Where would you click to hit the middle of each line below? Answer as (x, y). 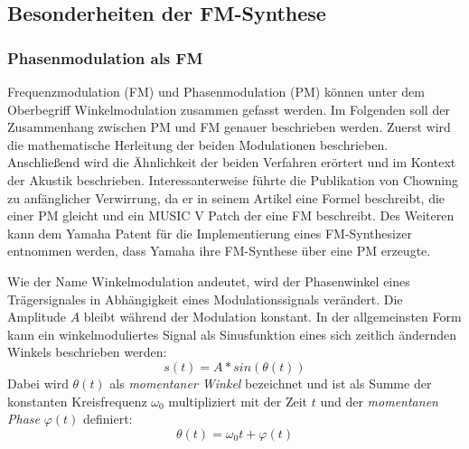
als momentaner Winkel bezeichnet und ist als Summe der (271, 383)
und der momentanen (379, 401)
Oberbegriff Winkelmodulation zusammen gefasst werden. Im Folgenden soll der (229, 109)
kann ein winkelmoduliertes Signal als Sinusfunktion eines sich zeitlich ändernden (232, 334)
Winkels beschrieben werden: (87, 352)
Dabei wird (38, 383)
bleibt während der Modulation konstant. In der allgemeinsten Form (272, 317)
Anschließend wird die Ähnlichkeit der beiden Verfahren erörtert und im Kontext (232, 162)
